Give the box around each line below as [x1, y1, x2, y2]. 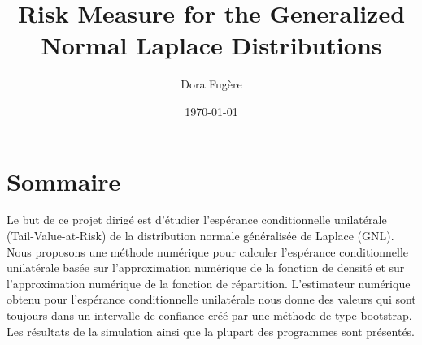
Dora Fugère [181, 75, 242, 93]
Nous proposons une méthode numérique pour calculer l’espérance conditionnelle [7, 243, 409, 260]
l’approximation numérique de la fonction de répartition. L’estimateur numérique [7, 274, 411, 291]
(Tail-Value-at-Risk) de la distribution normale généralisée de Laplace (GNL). [7, 227, 394, 244]
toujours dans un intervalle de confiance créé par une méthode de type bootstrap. [7, 307, 412, 323]
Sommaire [7, 164, 121, 197]
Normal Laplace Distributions [41, 28, 382, 62]
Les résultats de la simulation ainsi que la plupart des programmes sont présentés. [7, 322, 415, 339]
